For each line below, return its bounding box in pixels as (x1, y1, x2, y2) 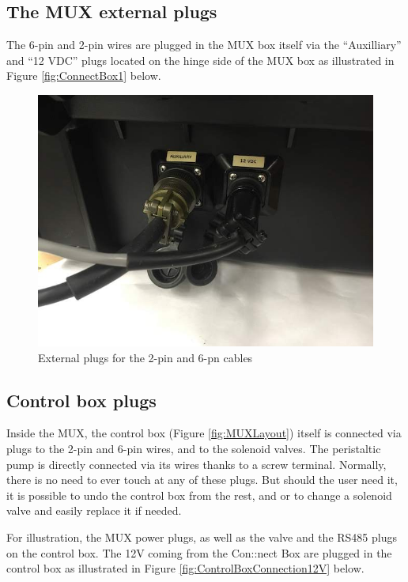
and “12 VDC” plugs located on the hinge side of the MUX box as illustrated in (6, 51, 395, 68)
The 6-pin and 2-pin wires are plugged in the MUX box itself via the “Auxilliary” (6, 36, 402, 53)
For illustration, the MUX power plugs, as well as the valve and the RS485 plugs (6, 528, 398, 545)
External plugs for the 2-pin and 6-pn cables (38, 349, 253, 365)
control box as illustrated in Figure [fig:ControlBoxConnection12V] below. (6, 560, 365, 576)
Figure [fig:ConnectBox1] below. (6, 67, 161, 84)
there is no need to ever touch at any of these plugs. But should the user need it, (6, 471, 398, 488)
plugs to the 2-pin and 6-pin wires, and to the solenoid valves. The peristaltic (6, 440, 381, 456)
